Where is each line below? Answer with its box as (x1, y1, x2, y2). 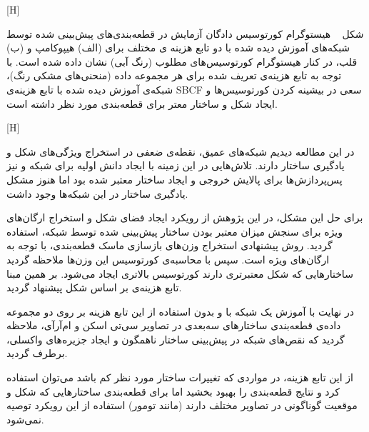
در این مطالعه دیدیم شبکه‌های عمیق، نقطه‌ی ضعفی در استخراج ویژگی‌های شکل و (6, 144, 355, 159)
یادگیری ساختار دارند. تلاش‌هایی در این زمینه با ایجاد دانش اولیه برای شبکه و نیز (6, 158, 345, 173)
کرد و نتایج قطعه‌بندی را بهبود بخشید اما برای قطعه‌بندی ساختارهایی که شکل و (6, 383, 340, 398)
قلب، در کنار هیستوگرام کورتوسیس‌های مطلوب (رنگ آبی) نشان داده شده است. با (6, 54, 358, 69)
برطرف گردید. (6, 346, 68, 361)
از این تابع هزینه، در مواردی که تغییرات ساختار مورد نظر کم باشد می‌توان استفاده (6, 370, 353, 385)
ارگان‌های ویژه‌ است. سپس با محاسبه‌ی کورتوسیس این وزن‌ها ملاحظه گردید (6, 251, 330, 266)
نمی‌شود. (6, 411, 44, 426)
